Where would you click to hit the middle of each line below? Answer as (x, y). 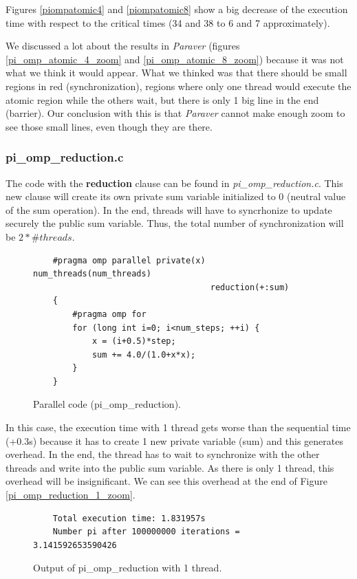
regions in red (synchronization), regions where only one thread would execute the (178, 86)
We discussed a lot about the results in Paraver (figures (123, 46)
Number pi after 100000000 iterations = (146, 532)
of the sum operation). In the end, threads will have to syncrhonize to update (169, 209)
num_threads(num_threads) (92, 274)
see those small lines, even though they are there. (109, 126)
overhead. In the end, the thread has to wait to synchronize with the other (163, 454)
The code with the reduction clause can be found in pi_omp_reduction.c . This (174, 183)
